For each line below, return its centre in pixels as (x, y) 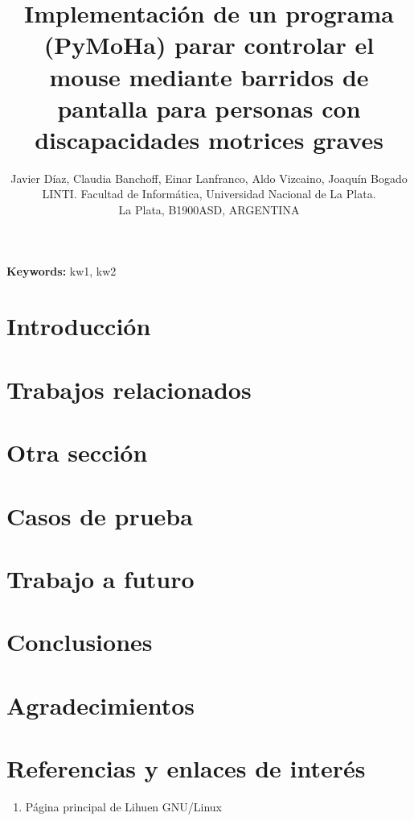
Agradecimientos (101, 705)
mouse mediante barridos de (209, 76)
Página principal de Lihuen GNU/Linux (124, 806)
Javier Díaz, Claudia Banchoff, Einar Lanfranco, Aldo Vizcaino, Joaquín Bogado (209, 178)
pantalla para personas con (209, 108)
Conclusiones (80, 642)
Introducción (79, 326)
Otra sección (77, 452)
